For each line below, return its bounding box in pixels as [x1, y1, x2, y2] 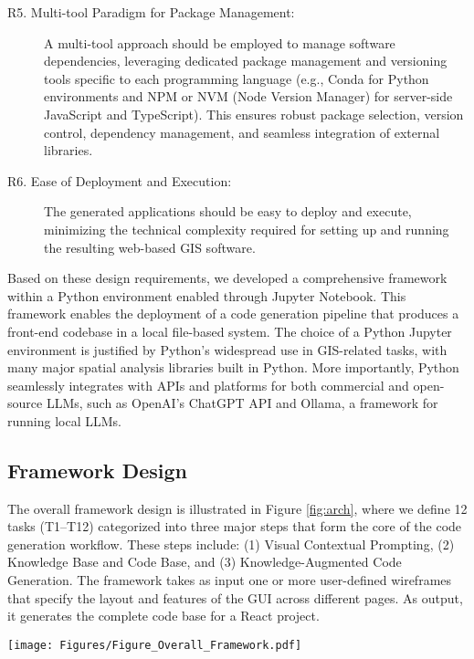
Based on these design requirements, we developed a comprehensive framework [7, 268, 448, 288]
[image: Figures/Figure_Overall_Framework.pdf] [7, 638, 302, 652]
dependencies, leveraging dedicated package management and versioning [44, 51, 448, 70]
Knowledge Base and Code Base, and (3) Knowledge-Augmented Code [7, 552, 402, 571]
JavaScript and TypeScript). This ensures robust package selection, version [44, 104, 464, 123]
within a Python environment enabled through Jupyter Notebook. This [7, 286, 406, 305]
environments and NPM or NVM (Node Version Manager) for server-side [44, 87, 453, 106]
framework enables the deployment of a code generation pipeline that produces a [7, 304, 459, 323]
